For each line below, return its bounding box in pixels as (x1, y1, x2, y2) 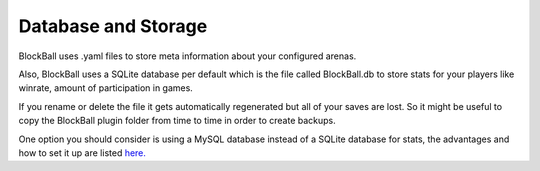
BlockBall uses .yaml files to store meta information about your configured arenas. (18, 50, 357, 62)
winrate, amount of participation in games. (18, 82, 194, 94)
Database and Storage (18, 15, 208, 37)
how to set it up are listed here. (18, 146, 147, 159)
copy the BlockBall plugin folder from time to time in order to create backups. (18, 115, 337, 127)
